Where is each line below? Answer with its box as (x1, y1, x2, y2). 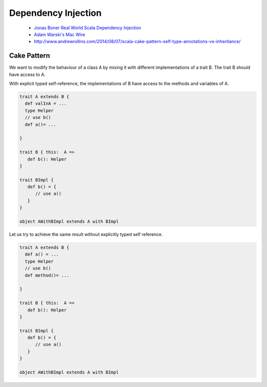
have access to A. (9, 71, 45, 77)
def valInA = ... (25, 101, 67, 107)
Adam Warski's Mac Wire (34, 31, 86, 37)
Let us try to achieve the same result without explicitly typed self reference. (9, 231, 163, 237)
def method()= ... (25, 273, 69, 278)
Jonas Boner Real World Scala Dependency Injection (34, 25, 141, 31)
